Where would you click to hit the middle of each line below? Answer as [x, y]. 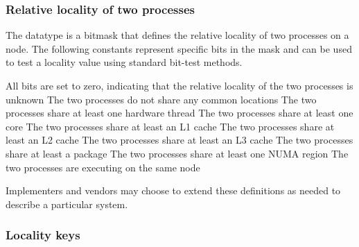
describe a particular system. [67, 204]
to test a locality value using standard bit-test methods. [124, 62]
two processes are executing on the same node [103, 167]
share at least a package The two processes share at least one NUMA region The [177, 153]
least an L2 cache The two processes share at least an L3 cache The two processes [179, 140]
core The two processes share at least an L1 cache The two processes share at [170, 126]
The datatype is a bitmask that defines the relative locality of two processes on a [177, 35]
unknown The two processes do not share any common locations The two [161, 99]
